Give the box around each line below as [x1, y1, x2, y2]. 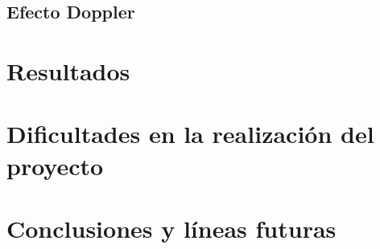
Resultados [6, 54, 130, 87]
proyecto [6, 149, 104, 182]
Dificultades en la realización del [6, 117, 374, 150]
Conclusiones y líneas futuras [6, 211, 337, 244]
